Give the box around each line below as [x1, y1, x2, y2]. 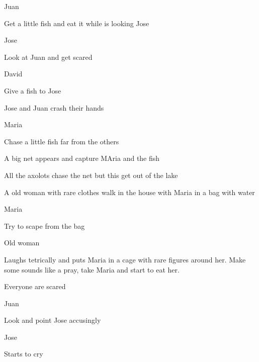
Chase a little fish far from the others [4, 136, 119, 146]
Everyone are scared [4, 281, 66, 292]
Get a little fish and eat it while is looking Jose [4, 18, 149, 28]
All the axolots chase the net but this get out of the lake [4, 169, 178, 180]
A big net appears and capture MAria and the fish [4, 153, 160, 163]
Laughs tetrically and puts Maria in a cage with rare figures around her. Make [4, 254, 246, 264]
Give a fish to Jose [4, 85, 61, 96]
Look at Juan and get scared [4, 51, 93, 62]
